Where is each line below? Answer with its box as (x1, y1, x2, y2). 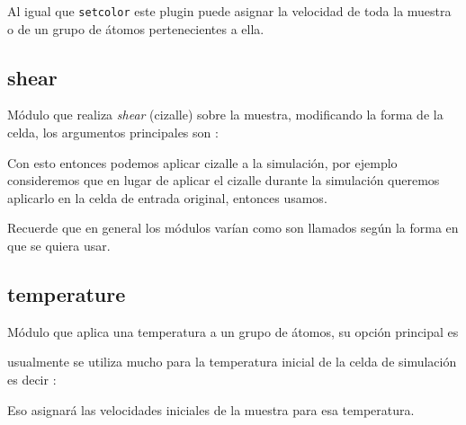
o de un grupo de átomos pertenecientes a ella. (7, 19, 264, 38)
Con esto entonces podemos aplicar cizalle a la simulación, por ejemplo (7, 153, 398, 172)
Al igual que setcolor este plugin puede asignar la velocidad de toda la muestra (7, 2, 452, 20)
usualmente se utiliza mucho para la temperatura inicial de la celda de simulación (7, 352, 457, 371)
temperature (7, 280, 126, 307)
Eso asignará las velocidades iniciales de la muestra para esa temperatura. (7, 400, 415, 419)
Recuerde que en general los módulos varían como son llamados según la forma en (7, 218, 459, 237)
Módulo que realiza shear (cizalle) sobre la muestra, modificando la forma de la (7, 105, 444, 124)
